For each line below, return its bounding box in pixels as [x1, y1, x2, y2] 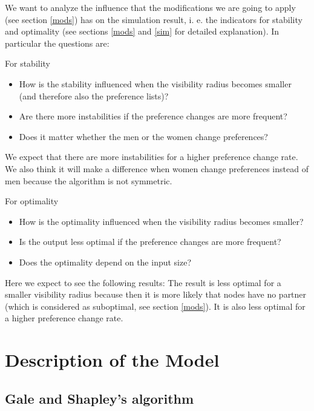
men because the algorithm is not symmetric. [5, 174, 172, 187]
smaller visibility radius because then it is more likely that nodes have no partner [5, 288, 307, 301]
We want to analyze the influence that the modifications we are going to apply [5, 1, 296, 13]
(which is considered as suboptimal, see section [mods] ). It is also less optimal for [5, 299, 306, 312]
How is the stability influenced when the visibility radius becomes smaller [19, 77, 292, 90]
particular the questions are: [5, 36, 110, 49]
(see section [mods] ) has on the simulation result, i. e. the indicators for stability [5, 13, 303, 25]
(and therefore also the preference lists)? [19, 89, 169, 102]
